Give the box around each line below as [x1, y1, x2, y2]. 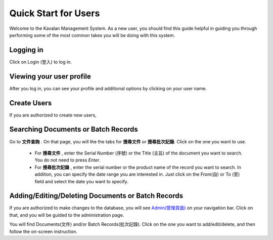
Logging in [9, 46, 44, 54]
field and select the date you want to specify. [34, 178, 128, 184]
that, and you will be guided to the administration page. [9, 212, 124, 218]
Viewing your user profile [9, 72, 91, 81]
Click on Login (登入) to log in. [9, 59, 72, 65]
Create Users [9, 99, 52, 107]
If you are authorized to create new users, [9, 112, 97, 118]
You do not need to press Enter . [34, 157, 101, 163]
